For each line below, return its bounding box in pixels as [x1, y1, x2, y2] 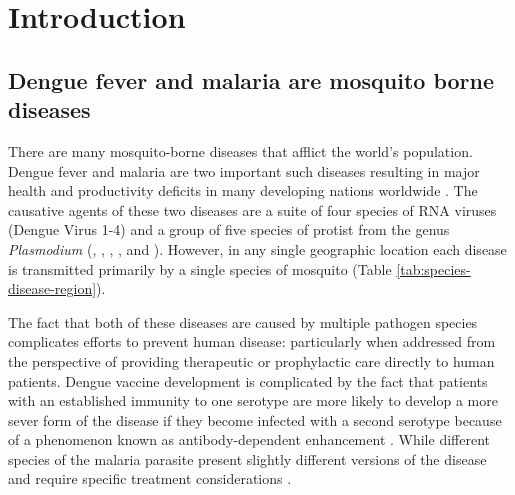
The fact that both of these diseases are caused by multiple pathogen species [8, 311, 478, 332]
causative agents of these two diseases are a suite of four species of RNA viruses [8, 199, 497, 220]
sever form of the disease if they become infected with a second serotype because [8, 409, 502, 430]
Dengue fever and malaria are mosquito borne [8, 64, 495, 95]
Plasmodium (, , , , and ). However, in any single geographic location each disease [8, 238, 507, 259]
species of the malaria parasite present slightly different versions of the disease [8, 448, 487, 469]
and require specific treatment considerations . [8, 468, 292, 489]
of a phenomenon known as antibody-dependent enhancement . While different [8, 429, 490, 450]
